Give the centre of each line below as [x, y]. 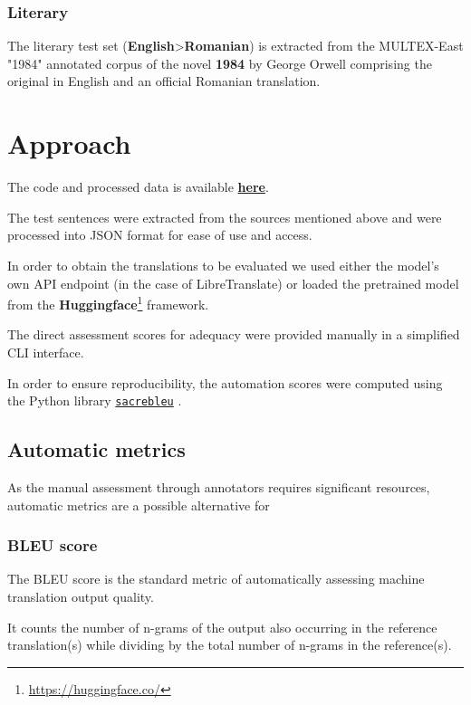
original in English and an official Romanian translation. [164, 81]
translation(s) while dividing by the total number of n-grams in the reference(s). [230, 645]
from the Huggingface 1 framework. [108, 303]
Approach [69, 143]
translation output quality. [81, 596]
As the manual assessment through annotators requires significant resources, [219, 486]
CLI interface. [46, 352]
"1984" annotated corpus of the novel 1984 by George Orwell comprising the [220, 63]
